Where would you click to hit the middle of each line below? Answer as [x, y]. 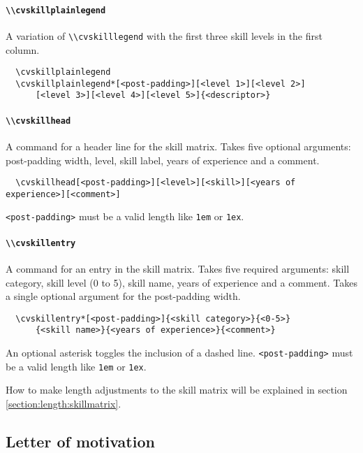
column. [23, 49]
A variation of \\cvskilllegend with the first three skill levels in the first [164, 35]
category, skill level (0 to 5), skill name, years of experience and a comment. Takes [181, 282]
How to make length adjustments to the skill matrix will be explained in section [177, 390]
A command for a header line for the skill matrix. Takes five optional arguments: [178, 146]
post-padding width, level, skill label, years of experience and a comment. [163, 160]
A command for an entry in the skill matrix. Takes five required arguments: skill [178, 268]
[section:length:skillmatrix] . [64, 403]
